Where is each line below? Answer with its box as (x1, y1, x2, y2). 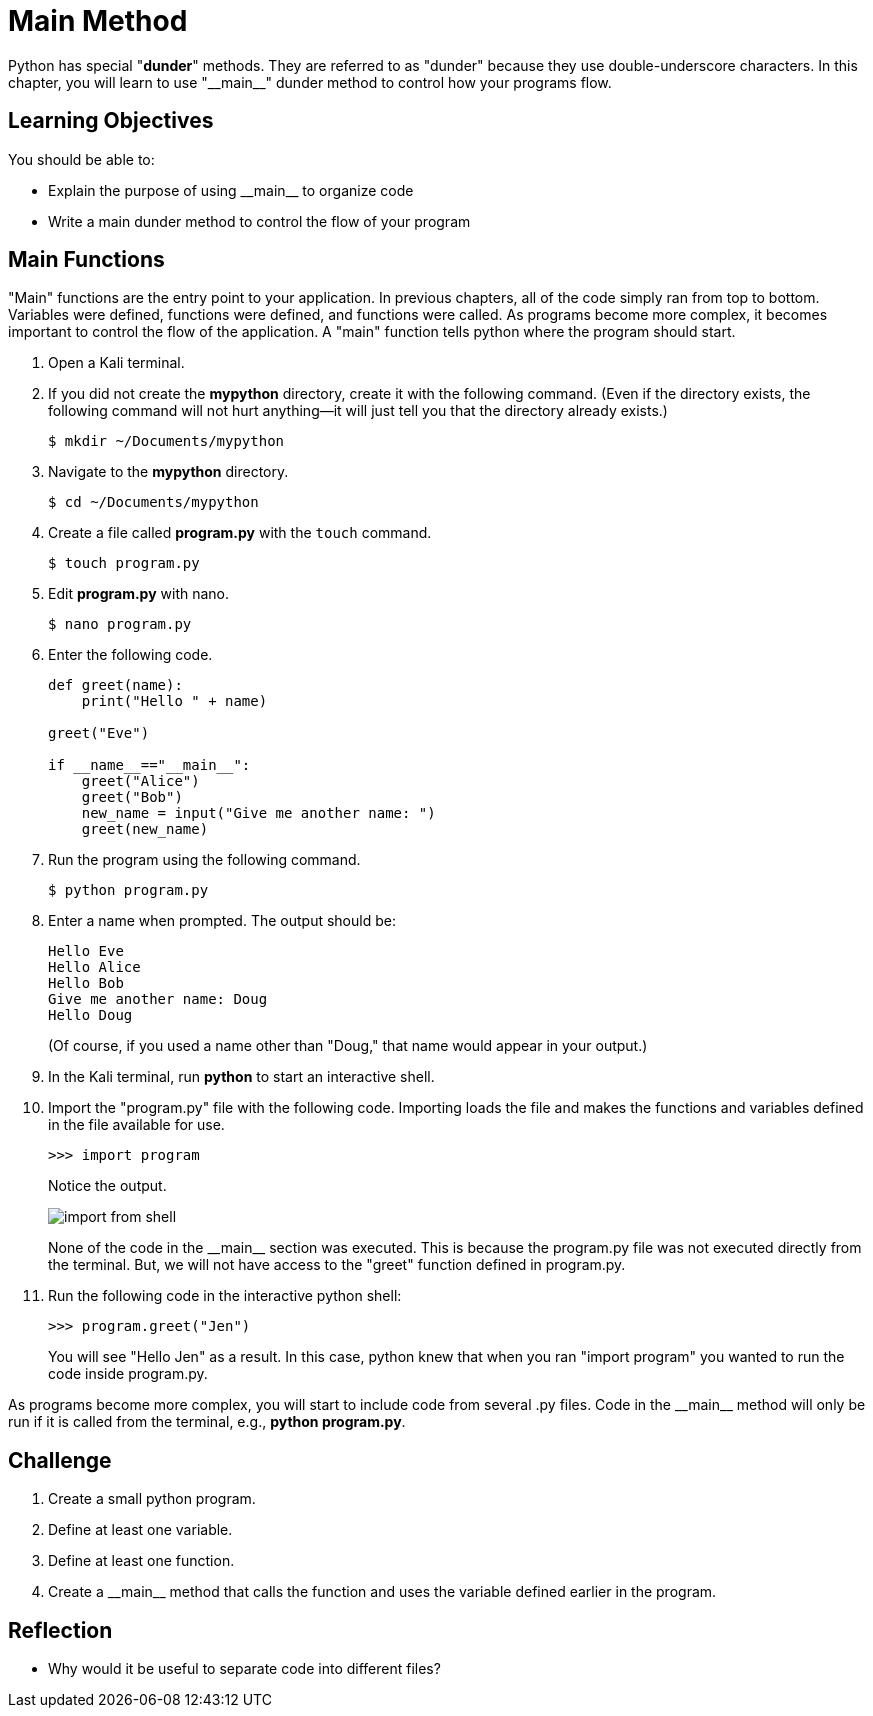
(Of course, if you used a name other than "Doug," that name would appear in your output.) (48, 1037, 648, 1055)
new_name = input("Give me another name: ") (81, 805, 436, 822)
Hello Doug (48, 1007, 133, 1024)
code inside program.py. (48, 1365, 208, 1383)
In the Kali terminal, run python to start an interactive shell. (48, 1068, 435, 1086)
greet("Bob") (81, 789, 183, 806)
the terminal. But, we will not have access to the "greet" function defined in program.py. (48, 1256, 626, 1274)
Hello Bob (48, 975, 124, 992)
